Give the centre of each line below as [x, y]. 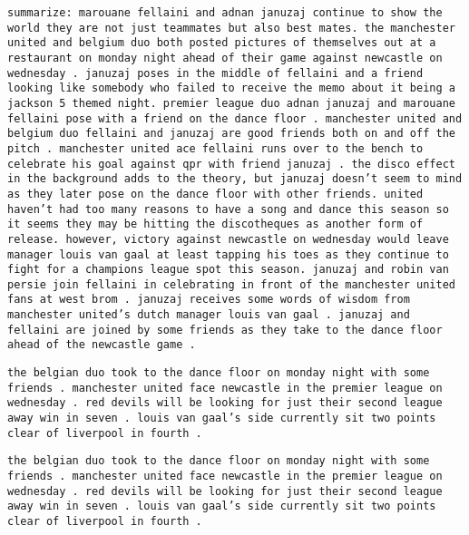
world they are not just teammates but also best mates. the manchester [231, 28]
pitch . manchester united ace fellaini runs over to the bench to [215, 148]
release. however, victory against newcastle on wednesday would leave [228, 239]
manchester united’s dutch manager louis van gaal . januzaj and [209, 315]
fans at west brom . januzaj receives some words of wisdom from [209, 300]
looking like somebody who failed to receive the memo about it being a [231, 88]
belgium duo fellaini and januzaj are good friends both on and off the [231, 134]
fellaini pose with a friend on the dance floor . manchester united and [235, 118]
